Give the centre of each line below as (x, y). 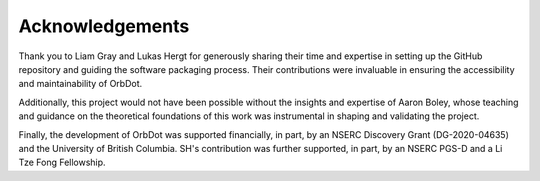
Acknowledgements (104, 26)
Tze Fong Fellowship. (62, 162)
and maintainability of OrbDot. (80, 84)
